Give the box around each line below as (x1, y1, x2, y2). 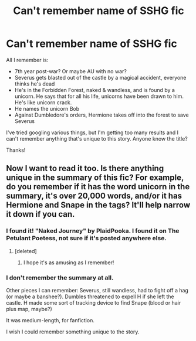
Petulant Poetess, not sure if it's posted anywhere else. (6, 234, 167, 243)
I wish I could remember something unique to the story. (6, 328, 140, 335)
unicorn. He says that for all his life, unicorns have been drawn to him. (14, 93, 184, 100)
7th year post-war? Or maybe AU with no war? (14, 67, 127, 74)
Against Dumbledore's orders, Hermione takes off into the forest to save (14, 111, 189, 118)
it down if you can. (6, 209, 75, 219)
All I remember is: (6, 56, 49, 63)
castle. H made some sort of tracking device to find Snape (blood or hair (6, 299, 181, 306)
